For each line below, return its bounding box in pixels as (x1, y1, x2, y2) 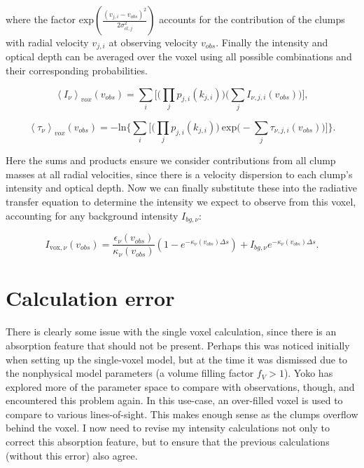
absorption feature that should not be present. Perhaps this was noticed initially (6, 337, 350, 352)
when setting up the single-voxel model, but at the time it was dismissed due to (6, 352, 348, 366)
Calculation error (6, 283, 175, 312)
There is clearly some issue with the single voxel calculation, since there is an (6, 324, 337, 339)
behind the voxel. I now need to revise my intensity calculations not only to (6, 420, 330, 435)
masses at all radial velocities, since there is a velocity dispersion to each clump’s (6, 166, 353, 181)
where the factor (6, 12, 76, 26)
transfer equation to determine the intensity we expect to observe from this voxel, (6, 194, 356, 209)
